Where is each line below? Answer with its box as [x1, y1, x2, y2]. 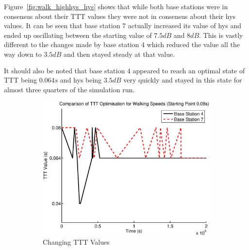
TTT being [4, 75, 37, 85]
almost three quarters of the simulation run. [4, 84, 135, 94]
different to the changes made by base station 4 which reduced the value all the [4, 39, 240, 50]
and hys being [60, 75, 102, 85]
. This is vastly [199, 30, 243, 40]
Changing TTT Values [43, 237, 110, 247]
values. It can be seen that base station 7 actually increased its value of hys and [4, 20, 241, 31]
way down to [4, 49, 42, 59]
